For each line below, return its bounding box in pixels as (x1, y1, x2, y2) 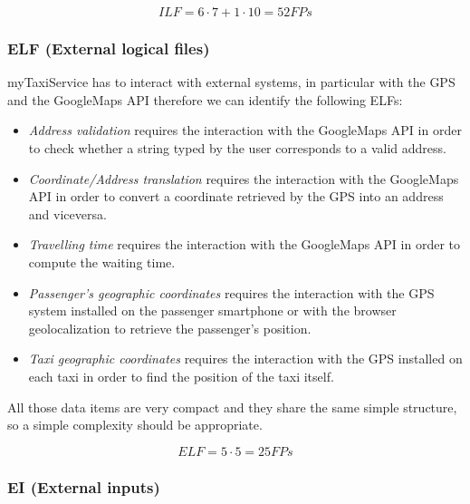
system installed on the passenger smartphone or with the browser (28, 301, 397, 320)
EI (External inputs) (7, 475, 160, 498)
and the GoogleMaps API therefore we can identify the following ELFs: (7, 90, 403, 109)
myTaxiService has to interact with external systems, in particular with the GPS (7, 73, 456, 92)
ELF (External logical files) (7, 36, 210, 59)
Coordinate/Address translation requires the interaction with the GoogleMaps (28, 169, 459, 188)
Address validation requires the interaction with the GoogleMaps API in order (28, 121, 462, 140)
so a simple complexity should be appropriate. (7, 415, 263, 434)
